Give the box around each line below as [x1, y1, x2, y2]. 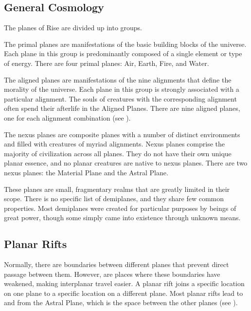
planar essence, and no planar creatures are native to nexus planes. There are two [4, 158, 248, 168]
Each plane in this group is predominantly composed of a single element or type [4, 48, 242, 59]
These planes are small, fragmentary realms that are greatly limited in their [4, 184, 230, 194]
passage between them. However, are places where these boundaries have [4, 269, 220, 279]
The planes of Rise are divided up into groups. [4, 22, 143, 33]
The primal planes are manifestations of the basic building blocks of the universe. [4, 39, 247, 49]
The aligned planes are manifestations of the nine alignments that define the [4, 74, 232, 84]
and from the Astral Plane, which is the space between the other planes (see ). [4, 297, 238, 308]
